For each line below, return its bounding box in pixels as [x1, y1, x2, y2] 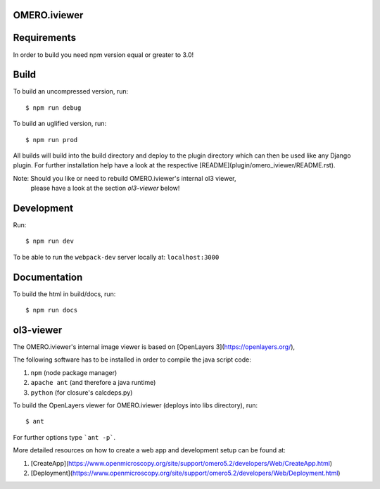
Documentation [13, 271, 83, 283]
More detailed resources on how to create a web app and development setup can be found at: [13, 446, 286, 455]
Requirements [13, 32, 77, 44]
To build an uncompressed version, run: [13, 87, 129, 96]
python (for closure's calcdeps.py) [30, 388, 133, 397]
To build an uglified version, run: [13, 120, 107, 128]
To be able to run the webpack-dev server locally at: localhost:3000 [13, 253, 220, 261]
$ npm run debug [25, 103, 82, 112]
